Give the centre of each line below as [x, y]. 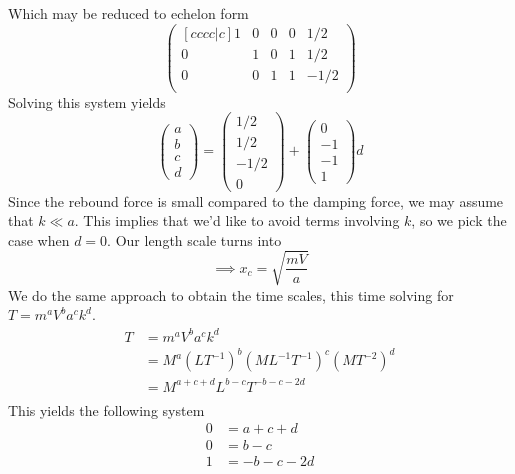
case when [39, 239]
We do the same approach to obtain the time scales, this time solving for [231, 294]
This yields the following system [106, 409]
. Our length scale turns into [194, 239]
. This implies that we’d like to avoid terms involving [237, 220]
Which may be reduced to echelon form [128, 13]
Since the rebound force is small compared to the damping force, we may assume [256, 200]
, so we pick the [459, 220]
